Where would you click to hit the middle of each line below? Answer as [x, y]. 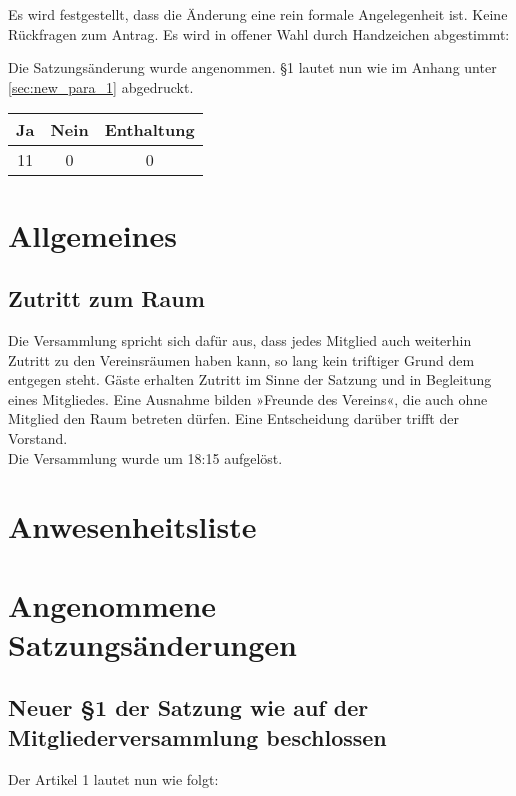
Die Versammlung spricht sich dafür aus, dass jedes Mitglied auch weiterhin [240, 339]
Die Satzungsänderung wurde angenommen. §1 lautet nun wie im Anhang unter [252, 67]
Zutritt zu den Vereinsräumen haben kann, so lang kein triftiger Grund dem [241, 359]
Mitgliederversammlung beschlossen [197, 736]
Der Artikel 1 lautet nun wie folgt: [113, 778]
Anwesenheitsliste [132, 526]
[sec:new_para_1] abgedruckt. [101, 86]
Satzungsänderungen [152, 643]
